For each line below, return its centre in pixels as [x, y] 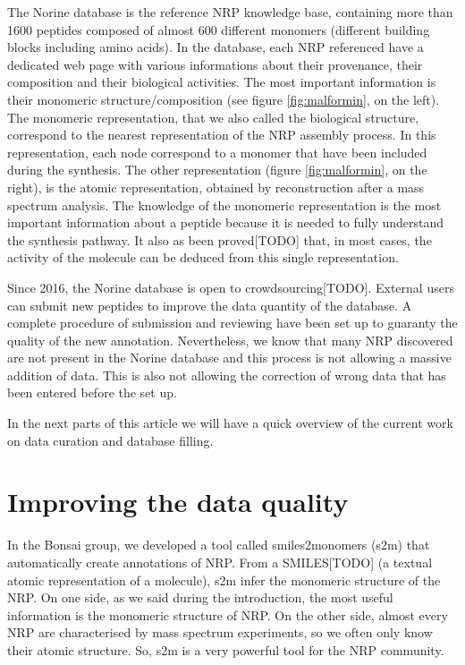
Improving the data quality [178, 502]
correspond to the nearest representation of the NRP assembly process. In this [222, 135]
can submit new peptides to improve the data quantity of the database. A [210, 305]
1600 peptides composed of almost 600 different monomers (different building [219, 29]
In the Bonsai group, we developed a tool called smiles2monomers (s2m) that [219, 545]
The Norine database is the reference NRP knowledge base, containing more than [230, 12]
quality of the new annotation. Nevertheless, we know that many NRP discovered [230, 340]
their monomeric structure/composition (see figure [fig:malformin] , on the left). [224, 99]
